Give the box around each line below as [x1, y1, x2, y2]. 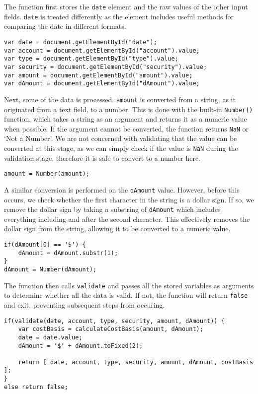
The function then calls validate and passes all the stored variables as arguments [4, 280, 254, 290]
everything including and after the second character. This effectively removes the [4, 213, 250, 224]
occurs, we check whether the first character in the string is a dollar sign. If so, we [4, 194, 254, 204]
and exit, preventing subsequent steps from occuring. [4, 299, 165, 310]
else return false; [4, 383, 68, 391]
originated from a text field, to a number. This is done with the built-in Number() [4, 104, 253, 114]
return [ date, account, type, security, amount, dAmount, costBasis [18, 358, 254, 366]
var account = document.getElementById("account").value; [4, 47, 200, 54]
